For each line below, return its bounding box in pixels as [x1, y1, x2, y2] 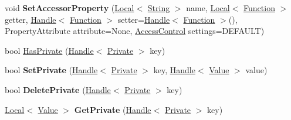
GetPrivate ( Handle [74, 103, 151, 115]
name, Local [186, 2, 230, 13]
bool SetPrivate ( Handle [5, 64, 98, 76]
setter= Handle [117, 13, 170, 25]
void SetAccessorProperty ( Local [5, 2, 134, 13]
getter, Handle [5, 13, 56, 25]
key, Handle [153, 64, 195, 76]
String [147, 2, 170, 13]
